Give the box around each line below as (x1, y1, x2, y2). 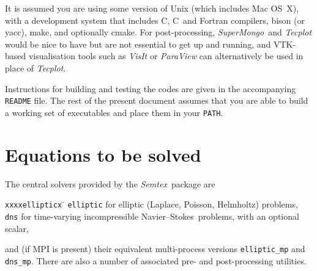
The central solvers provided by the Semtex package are (5, 177, 215, 190)
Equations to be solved (5, 142, 201, 167)
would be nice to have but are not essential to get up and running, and (5, 37, 271, 50)
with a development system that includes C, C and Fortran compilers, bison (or (5, 13, 305, 26)
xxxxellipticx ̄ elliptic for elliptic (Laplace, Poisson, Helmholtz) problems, (5, 198, 298, 211)
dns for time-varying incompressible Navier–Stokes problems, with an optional (5, 209, 299, 222)
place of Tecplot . (5, 61, 66, 74)
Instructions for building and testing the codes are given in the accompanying (5, 82, 296, 95)
